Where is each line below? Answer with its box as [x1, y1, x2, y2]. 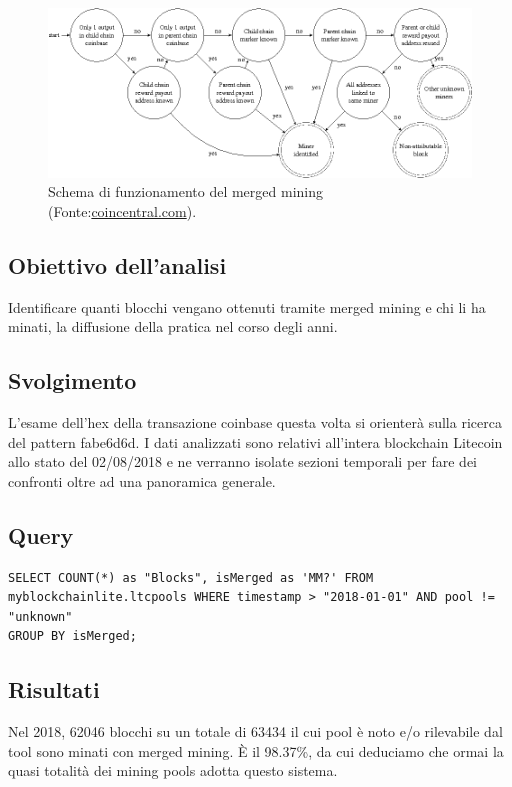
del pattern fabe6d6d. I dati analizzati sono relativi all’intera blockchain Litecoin [8, 431, 503, 452]
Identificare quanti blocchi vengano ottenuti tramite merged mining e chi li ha [8, 296, 486, 317]
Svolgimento [8, 365, 137, 396]
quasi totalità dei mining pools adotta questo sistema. [8, 760, 338, 781]
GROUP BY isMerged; [8, 629, 137, 644]
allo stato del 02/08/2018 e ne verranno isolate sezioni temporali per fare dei [8, 451, 478, 472]
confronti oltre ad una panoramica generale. [8, 470, 276, 491]
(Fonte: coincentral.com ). [48, 200, 197, 221]
